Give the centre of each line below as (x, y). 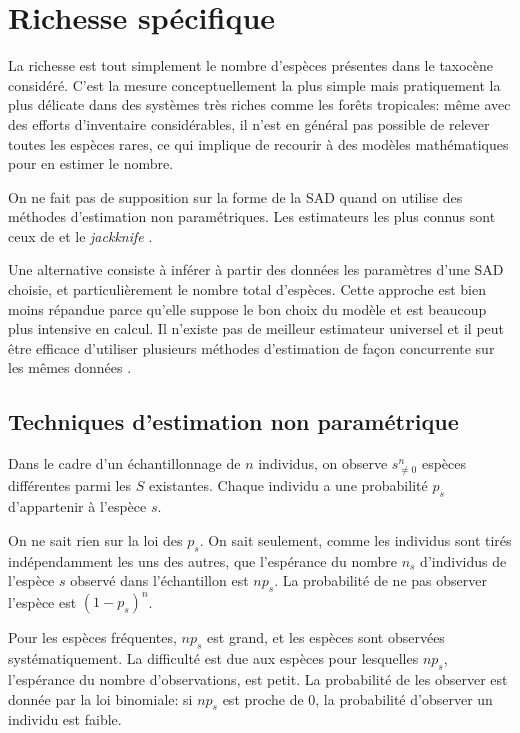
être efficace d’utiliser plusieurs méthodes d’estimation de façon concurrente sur (251, 347)
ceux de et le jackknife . (80, 235)
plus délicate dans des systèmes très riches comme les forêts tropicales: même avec (259, 104)
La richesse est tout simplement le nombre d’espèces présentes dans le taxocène (251, 65)
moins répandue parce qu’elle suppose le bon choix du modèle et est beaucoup (247, 308)
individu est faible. (65, 719)
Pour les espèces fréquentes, (92, 637)
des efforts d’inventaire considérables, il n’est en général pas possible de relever (249, 123)
